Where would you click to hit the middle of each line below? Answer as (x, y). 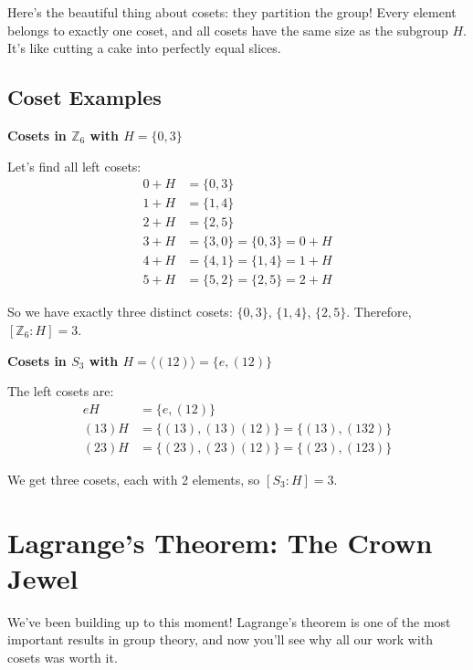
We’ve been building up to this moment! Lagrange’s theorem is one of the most (229, 621)
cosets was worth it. (63, 657)
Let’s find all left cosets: (74, 166)
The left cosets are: (61, 391)
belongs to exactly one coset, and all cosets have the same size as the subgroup (228, 30)
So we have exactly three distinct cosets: (120, 312)
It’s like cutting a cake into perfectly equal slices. (144, 48)
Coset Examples (84, 97)
